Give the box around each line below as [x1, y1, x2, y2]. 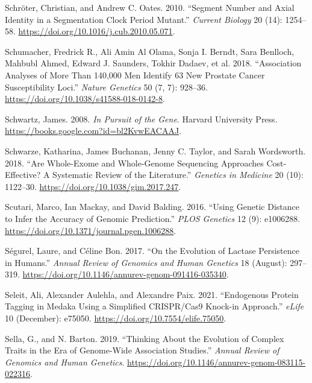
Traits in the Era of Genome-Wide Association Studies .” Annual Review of [5, 344, 279, 356]
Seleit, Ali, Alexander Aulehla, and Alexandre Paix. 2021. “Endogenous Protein [5, 288, 299, 300]
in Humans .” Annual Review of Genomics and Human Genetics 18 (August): [5, 256, 287, 268]
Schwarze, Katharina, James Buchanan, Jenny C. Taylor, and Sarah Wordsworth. [5, 144, 306, 157]
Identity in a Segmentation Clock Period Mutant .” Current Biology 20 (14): [5, 13, 282, 25]
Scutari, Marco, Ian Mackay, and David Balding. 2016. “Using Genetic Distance [5, 200, 300, 213]
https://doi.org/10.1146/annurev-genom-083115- [127, 355, 306, 368]
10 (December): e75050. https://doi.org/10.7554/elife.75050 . [5, 312, 226, 324]
